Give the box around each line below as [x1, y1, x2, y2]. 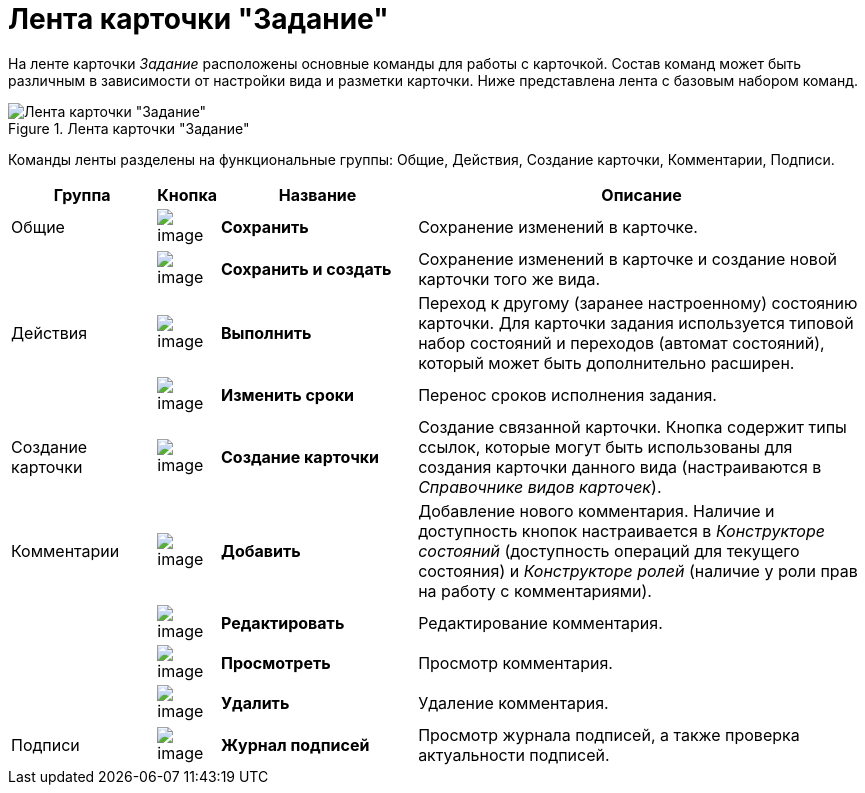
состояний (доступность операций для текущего [418, 540, 800, 561]
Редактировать [221, 612, 345, 633]
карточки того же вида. [418, 268, 600, 289]
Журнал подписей [221, 734, 370, 755]
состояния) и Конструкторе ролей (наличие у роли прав [418, 560, 858, 581]
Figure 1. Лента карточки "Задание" [8, 119, 250, 137]
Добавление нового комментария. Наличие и [418, 500, 775, 521]
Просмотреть [221, 652, 331, 673]
